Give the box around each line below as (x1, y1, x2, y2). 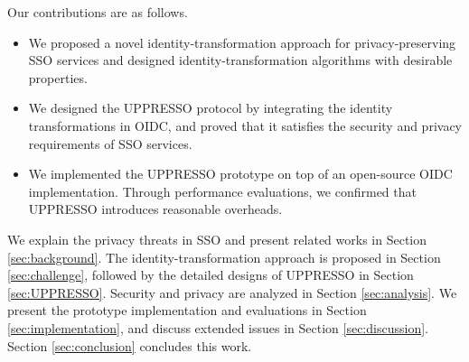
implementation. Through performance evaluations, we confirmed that (28, 181, 417, 200)
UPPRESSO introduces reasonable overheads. (28, 200, 283, 218)
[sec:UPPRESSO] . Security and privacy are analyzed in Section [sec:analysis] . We (7, 283, 457, 302)
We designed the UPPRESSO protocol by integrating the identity (28, 98, 393, 117)
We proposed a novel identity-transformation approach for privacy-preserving (28, 32, 456, 51)
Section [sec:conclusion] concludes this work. (7, 336, 252, 355)
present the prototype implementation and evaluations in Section (7, 301, 367, 320)
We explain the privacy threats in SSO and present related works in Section (7, 229, 427, 248)
